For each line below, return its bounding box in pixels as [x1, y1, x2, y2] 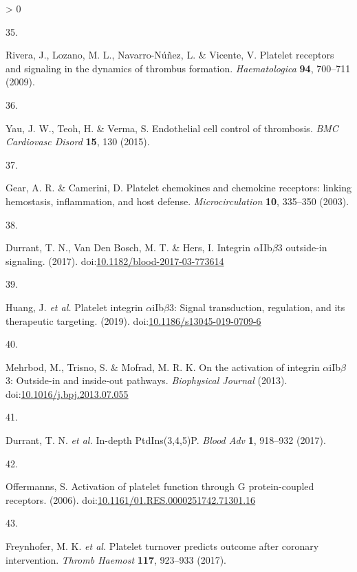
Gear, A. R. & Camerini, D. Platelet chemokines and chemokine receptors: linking [6, 180, 352, 195]
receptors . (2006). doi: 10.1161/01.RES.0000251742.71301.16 [6, 492, 256, 507]
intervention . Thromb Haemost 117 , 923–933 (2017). [6, 552, 226, 566]
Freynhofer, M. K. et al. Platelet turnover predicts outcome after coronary [6, 539, 319, 553]
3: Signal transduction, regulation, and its [169, 299, 345, 314]
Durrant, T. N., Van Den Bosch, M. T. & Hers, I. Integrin [6, 240, 250, 255]
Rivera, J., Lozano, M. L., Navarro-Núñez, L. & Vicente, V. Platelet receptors [6, 47, 334, 62]
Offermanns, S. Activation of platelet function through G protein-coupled [6, 479, 314, 494]
